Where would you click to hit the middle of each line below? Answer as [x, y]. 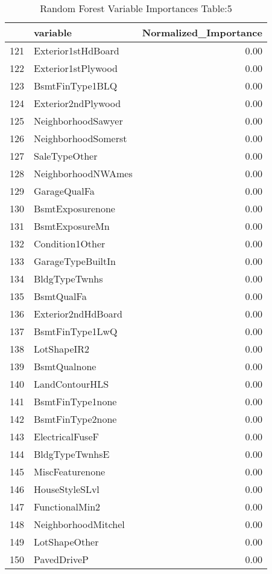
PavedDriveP [61, 559]
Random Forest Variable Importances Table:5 [136, 8]
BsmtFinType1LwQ [76, 331]
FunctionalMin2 [67, 507]
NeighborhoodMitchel [79, 524]
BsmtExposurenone [74, 208]
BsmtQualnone [65, 366]
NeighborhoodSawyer [78, 121]
